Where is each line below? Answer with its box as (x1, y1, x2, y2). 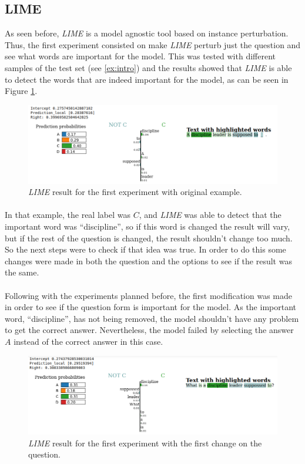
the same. (5, 266, 39, 278)
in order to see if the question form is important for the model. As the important (5, 301, 296, 313)
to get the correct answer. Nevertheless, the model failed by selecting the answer (5, 324, 294, 336)
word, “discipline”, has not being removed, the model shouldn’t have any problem (5, 312, 299, 324)
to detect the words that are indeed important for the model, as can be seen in (5, 73, 289, 85)
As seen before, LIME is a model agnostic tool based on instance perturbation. (5, 27, 289, 39)
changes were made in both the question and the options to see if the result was (5, 254, 292, 267)
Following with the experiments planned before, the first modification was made (5, 289, 293, 301)
